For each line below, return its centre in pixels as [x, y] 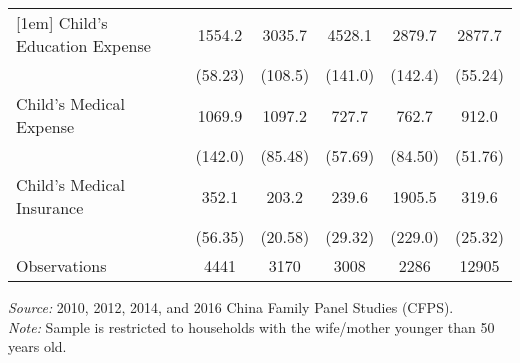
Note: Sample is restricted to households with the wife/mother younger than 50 [251, 326]
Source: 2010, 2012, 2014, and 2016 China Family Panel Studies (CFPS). [231, 307]
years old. [37, 346]
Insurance [50, 207]
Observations [61, 265]
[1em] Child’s [62, 22]
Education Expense [83, 45]
